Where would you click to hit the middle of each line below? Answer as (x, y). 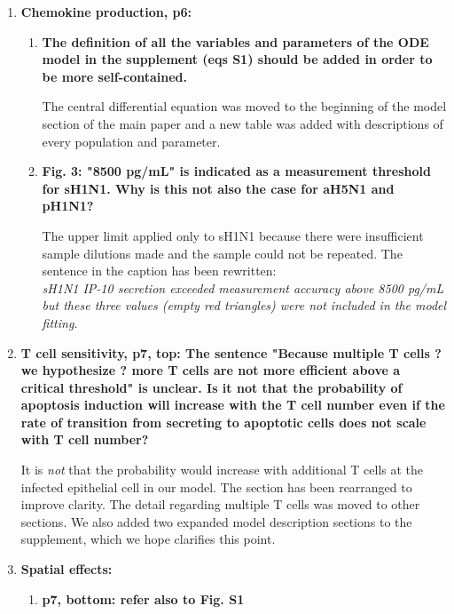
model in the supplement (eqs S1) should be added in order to (237, 59)
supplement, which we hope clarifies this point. (148, 539)
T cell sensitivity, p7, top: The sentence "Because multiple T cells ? (231, 352)
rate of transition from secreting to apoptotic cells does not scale (223, 422)
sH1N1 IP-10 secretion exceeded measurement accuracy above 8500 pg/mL (243, 287)
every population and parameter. (131, 141)
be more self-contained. (115, 76)
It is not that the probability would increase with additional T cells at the (222, 470)
